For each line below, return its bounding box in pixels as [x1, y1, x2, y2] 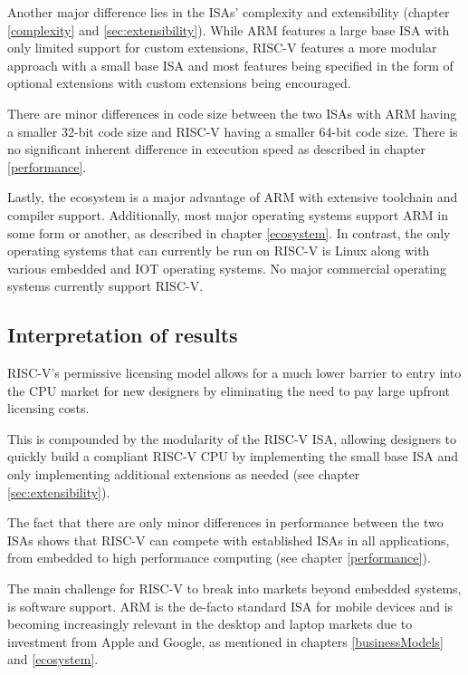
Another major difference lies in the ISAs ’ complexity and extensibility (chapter [7, 3, 450, 21]
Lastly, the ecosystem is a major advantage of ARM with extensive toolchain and [7, 188, 458, 207]
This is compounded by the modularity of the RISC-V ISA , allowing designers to [7, 429, 457, 448]
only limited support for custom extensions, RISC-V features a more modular [7, 38, 437, 57]
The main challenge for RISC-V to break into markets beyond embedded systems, [7, 579, 462, 598]
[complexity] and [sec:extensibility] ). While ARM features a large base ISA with [7, 20, 450, 39]
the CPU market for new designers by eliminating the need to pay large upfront [7, 381, 451, 400]
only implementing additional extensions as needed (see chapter [7, 465, 360, 484]
